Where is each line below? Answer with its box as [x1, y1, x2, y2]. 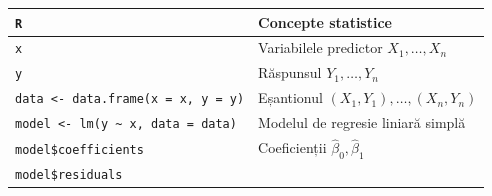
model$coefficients [15, 142, 144, 157]
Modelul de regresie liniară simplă [258, 112, 466, 133]
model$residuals [15, 168, 123, 183]
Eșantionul [258, 87, 323, 108]
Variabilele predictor [258, 37, 383, 58]
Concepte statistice [258, 11, 392, 32]
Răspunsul [258, 62, 322, 83]
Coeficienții [258, 137, 327, 158]
